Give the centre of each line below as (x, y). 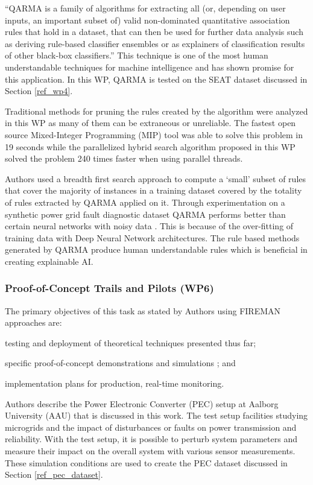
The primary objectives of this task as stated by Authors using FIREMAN (143, 310)
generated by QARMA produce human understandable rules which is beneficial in (156, 249)
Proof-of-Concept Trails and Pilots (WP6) (109, 288)
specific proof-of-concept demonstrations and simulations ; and (120, 363)
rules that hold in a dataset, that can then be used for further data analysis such (154, 32)
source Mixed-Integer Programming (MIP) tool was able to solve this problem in (154, 134)
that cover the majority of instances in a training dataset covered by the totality (153, 190)
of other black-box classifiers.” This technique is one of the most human (137, 55)
